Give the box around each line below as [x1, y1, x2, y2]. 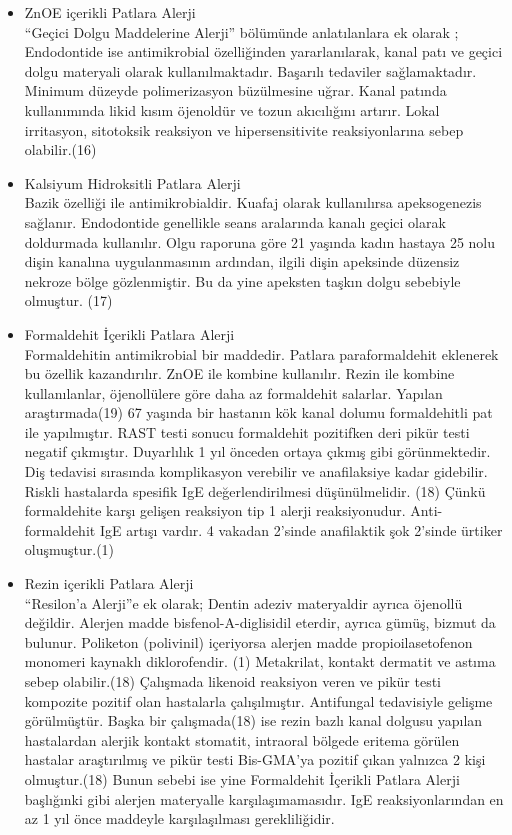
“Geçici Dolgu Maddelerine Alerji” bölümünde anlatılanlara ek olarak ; [24, 21, 459, 42]
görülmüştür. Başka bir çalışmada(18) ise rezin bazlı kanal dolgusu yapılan [24, 710, 483, 731]
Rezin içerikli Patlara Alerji [24, 573, 194, 594]
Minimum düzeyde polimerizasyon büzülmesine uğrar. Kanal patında [24, 80, 447, 101]
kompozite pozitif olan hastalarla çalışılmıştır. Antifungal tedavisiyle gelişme [24, 690, 493, 711]
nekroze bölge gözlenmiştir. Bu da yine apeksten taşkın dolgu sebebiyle [24, 270, 461, 291]
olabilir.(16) [24, 139, 97, 160]
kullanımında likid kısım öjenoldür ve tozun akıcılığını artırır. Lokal [24, 99, 440, 120]
